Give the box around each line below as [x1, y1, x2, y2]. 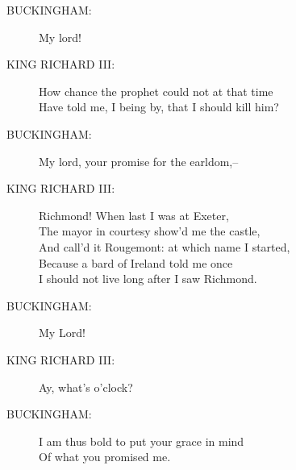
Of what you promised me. [39, 448, 171, 465]
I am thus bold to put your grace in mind [39, 432, 244, 449]
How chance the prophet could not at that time [39, 82, 273, 99]
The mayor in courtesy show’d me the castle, [39, 223, 261, 239]
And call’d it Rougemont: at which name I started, [39, 238, 290, 255]
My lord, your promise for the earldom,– [39, 152, 239, 169]
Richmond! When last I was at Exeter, [39, 206, 229, 223]
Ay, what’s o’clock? [39, 378, 133, 395]
